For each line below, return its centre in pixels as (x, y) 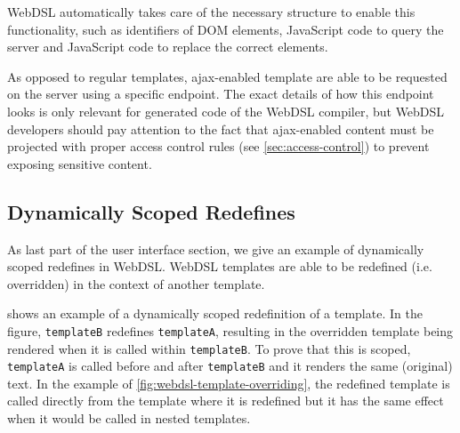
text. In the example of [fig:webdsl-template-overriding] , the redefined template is (229, 383)
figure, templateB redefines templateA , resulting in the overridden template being (230, 330)
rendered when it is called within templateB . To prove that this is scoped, (209, 348)
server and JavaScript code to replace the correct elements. (168, 47)
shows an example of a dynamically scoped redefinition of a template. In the (215, 313)
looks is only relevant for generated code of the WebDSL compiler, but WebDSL (226, 111)
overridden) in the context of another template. (136, 283)
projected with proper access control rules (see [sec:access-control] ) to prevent (218, 146)
